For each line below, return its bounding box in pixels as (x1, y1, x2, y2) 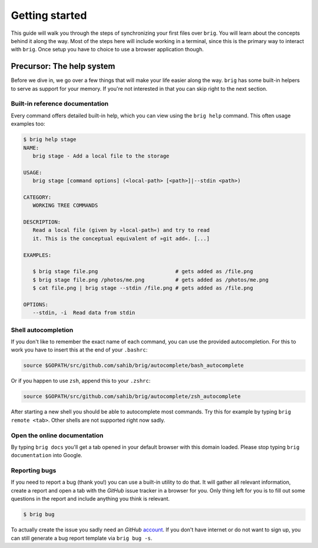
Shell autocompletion (11, 326, 74, 334)
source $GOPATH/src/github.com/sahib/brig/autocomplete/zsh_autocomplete (23, 393, 241, 400)
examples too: (11, 120, 45, 127)
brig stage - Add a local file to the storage (32, 152, 170, 159)
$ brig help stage (23, 136, 77, 143)
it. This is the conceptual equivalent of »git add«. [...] (32, 235, 210, 242)
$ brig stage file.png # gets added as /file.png (32, 268, 253, 275)
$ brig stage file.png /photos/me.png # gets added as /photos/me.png (32, 276, 269, 283)
